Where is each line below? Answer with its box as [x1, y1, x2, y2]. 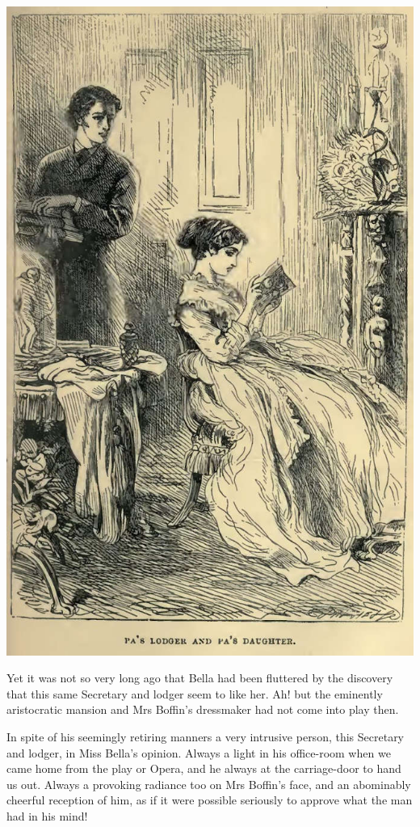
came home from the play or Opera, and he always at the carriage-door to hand [6, 760, 401, 777]
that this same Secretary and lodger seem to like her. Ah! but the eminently [6, 685, 383, 702]
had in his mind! [6, 807, 88, 824]
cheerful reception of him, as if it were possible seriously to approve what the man [6, 791, 413, 808]
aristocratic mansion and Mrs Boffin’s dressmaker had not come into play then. [6, 701, 399, 718]
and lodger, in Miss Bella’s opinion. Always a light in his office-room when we [6, 744, 391, 761]
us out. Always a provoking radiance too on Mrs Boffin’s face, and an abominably [6, 775, 411, 792]
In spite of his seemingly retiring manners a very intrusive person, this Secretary [6, 728, 405, 745]
